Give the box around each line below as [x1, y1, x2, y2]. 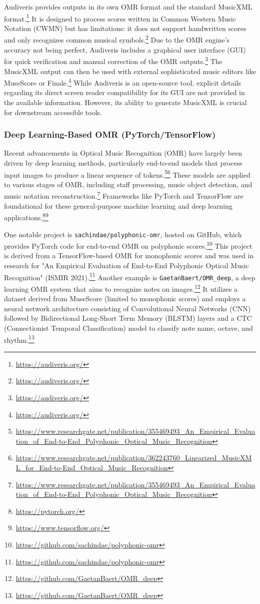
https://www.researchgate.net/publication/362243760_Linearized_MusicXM [15, 452, 252, 463]
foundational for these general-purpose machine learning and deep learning [4, 200, 232, 211]
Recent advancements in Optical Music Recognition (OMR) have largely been [4, 148, 242, 158]
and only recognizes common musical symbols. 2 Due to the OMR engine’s [4, 33, 230, 45]
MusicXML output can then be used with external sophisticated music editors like [4, 66, 256, 76]
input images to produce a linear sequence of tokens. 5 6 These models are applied [4, 168, 250, 180]
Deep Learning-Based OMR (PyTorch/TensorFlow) [4, 128, 216, 141]
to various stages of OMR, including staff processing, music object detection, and [4, 179, 252, 189]
